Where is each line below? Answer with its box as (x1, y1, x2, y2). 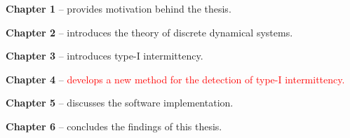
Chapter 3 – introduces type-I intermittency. (6, 48, 203, 63)
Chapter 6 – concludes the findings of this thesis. (6, 118, 222, 133)
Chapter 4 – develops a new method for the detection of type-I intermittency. (6, 71, 345, 86)
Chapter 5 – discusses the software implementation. (6, 95, 234, 110)
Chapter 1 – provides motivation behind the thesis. (6, 1, 231, 15)
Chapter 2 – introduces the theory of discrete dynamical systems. (6, 25, 293, 39)
